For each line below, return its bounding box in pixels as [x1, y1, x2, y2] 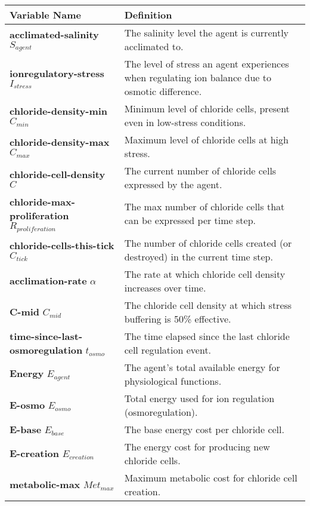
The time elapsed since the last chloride [124, 329, 290, 343]
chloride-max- [10, 195, 75, 208]
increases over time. [124, 280, 206, 295]
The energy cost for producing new [124, 439, 270, 453]
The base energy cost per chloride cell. [124, 422, 284, 436]
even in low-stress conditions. [124, 115, 246, 129]
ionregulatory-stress [10, 66, 104, 80]
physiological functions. [124, 373, 222, 388]
